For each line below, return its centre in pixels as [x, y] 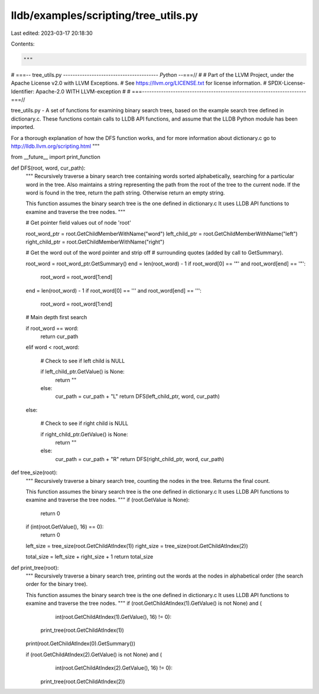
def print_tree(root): [35, 567]
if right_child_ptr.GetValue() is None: [84, 434]
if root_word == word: [52, 328]
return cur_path [59, 336]
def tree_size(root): [34, 472]
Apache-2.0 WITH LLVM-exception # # [83, 91]
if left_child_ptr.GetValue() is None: [83, 372]
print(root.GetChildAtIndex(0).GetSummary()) [81, 644]
